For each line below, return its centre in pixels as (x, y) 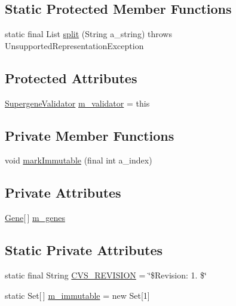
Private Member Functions (90, 135)
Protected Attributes (71, 78)
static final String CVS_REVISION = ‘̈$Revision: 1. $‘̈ (106, 275)
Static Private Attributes (84, 250)
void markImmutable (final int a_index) (79, 160)
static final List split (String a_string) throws (88, 34)
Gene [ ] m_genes (35, 218)
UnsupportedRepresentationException (74, 45)
